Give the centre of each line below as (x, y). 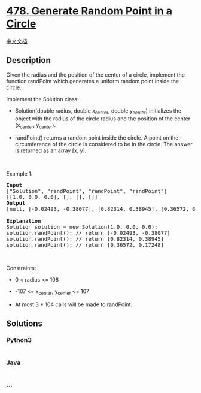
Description (28, 60)
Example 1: (19, 174)
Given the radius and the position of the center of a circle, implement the (96, 75)
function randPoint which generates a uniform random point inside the (93, 81)
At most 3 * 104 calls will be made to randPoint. (74, 304)
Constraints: (21, 268)
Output (16, 203)
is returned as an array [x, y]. (51, 150)
